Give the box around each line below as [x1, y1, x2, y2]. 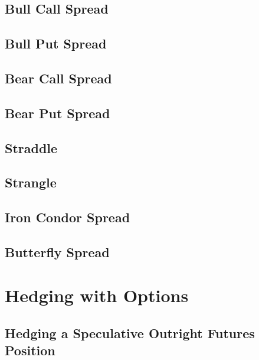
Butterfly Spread [5, 242, 110, 261]
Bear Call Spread [5, 69, 112, 87]
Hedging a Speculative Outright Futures [5, 324, 255, 342]
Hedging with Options [5, 283, 189, 307]
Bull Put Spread [5, 34, 107, 53]
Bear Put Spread [5, 103, 110, 122]
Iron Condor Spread [5, 208, 130, 226]
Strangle [5, 173, 57, 192]
